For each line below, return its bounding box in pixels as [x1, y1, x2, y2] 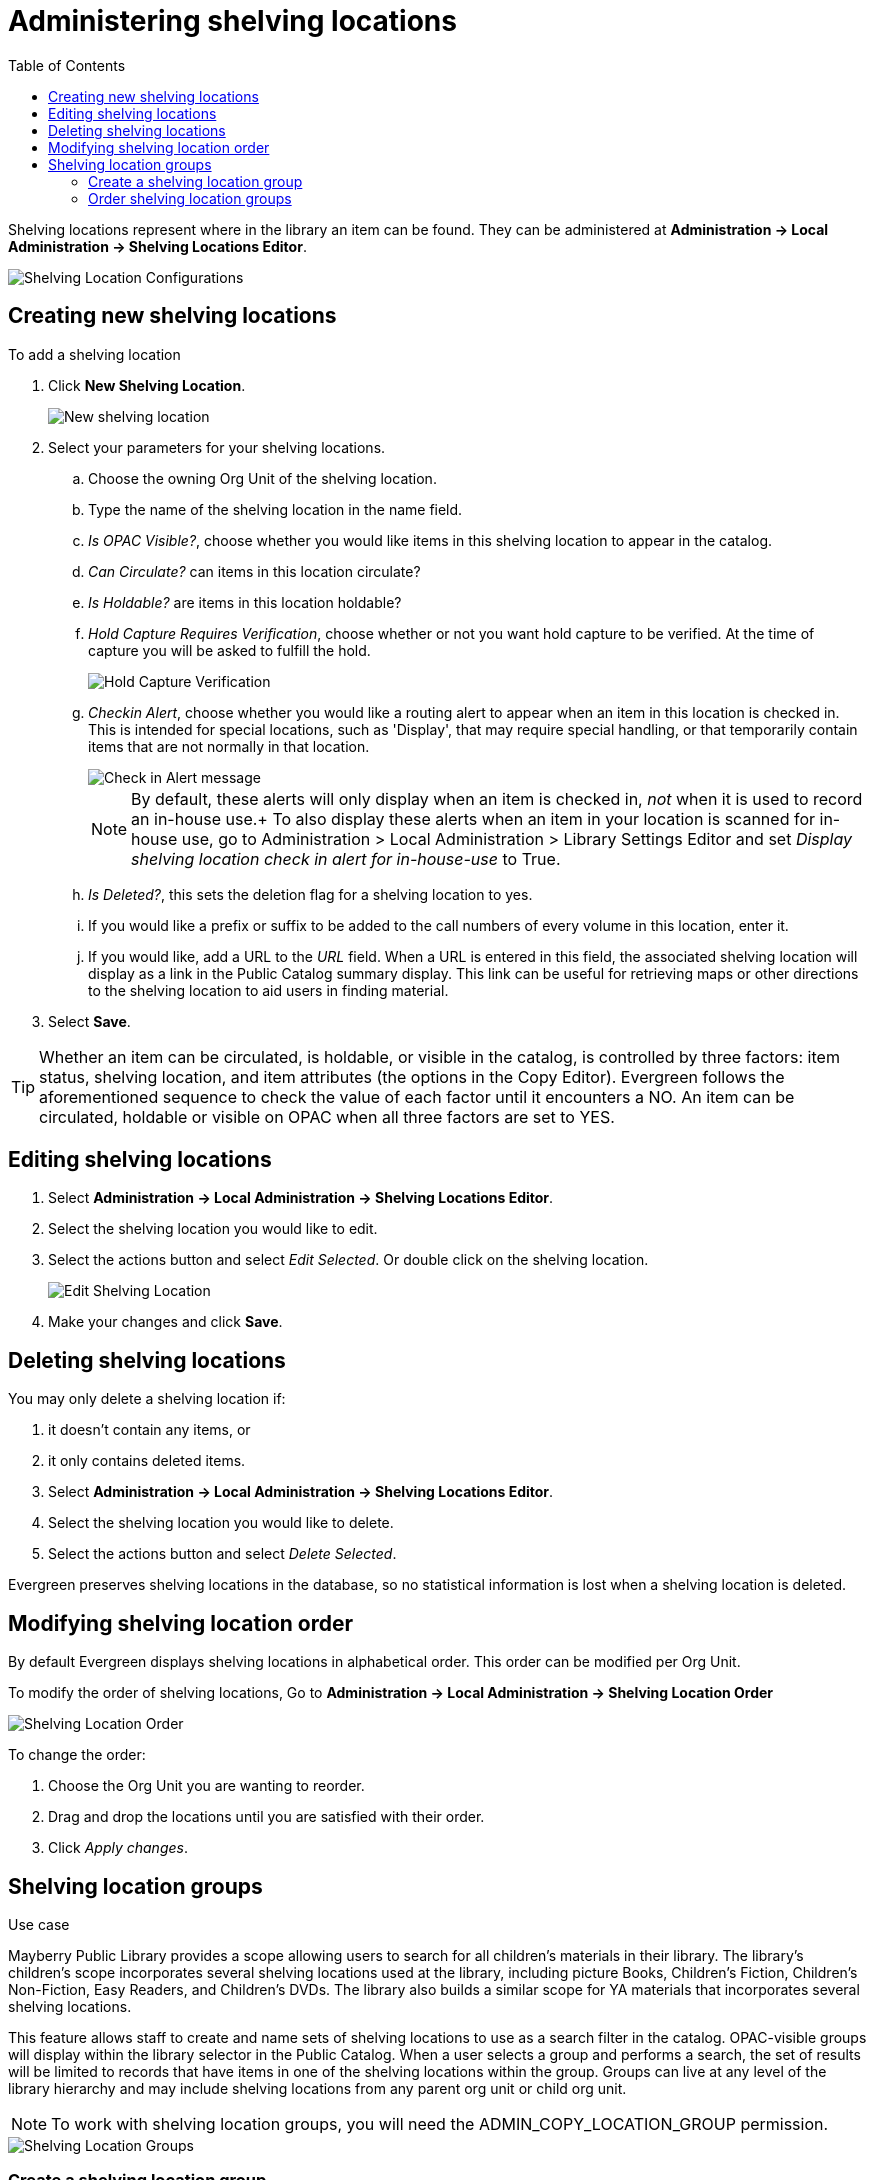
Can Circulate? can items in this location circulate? [88, 562, 421, 580]
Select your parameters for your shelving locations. [48, 438, 386, 456]
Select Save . [48, 1012, 131, 1030]
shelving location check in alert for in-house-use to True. [131, 848, 561, 869]
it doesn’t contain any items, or [48, 1421, 251, 1439]
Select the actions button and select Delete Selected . [48, 1545, 397, 1563]
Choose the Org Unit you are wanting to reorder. [48, 1777, 365, 1795]
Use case [8, 1915, 70, 1933]
